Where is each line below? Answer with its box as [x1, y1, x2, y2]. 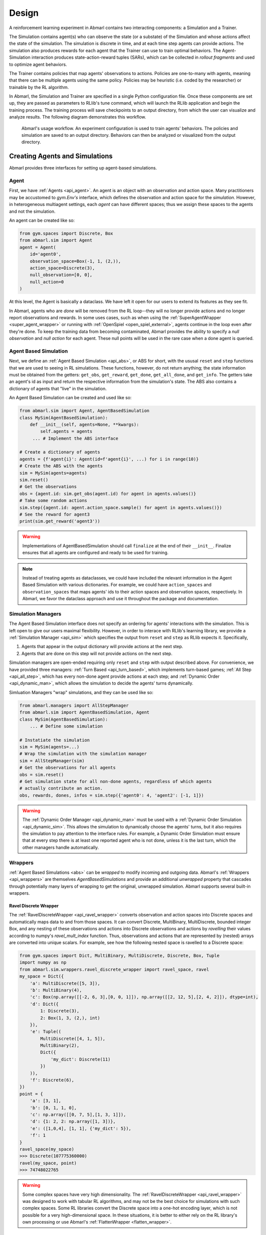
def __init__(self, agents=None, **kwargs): [30, 421, 139, 427]
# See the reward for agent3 [19, 512, 90, 517]
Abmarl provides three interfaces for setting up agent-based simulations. [9, 165, 157, 171]
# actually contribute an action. [19, 785, 103, 791]
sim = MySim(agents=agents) [19, 470, 87, 476]
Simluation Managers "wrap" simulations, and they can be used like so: [9, 689, 154, 695]
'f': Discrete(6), [30, 1077, 74, 1083]
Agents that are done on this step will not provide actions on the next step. [21, 650, 172, 657]
